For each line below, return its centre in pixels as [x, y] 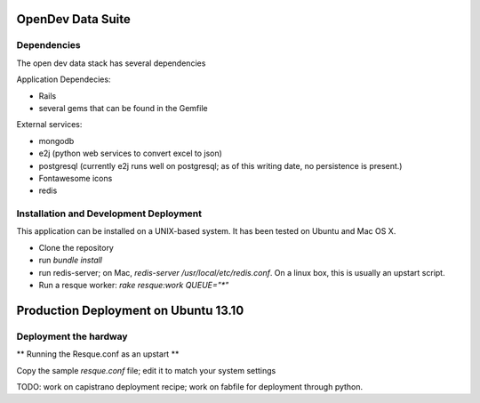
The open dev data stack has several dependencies [111, 63]
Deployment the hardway [72, 336]
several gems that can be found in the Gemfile [123, 108]
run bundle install [70, 260]
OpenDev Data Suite [73, 19]
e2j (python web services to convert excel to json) [130, 153]
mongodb [56, 141]
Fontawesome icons [76, 178]
